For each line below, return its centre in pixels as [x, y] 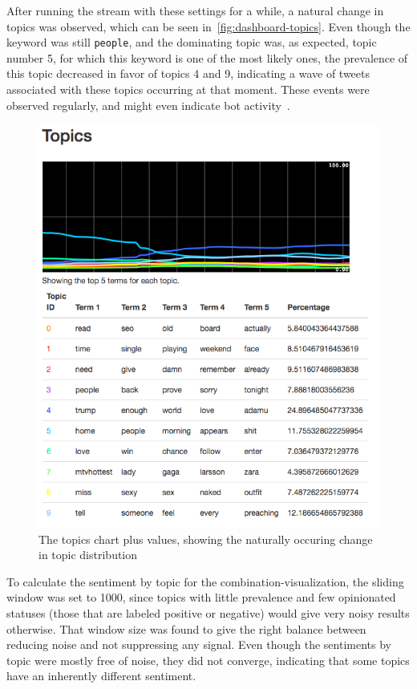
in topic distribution [88, 555]
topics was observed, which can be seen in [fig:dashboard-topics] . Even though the [208, 26]
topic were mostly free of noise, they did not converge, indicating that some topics [208, 660]
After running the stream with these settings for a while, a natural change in [195, 10]
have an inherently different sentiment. [101, 676]
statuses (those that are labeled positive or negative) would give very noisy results [208, 612]
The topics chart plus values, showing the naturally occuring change [206, 539]
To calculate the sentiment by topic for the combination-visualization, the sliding [205, 581]
